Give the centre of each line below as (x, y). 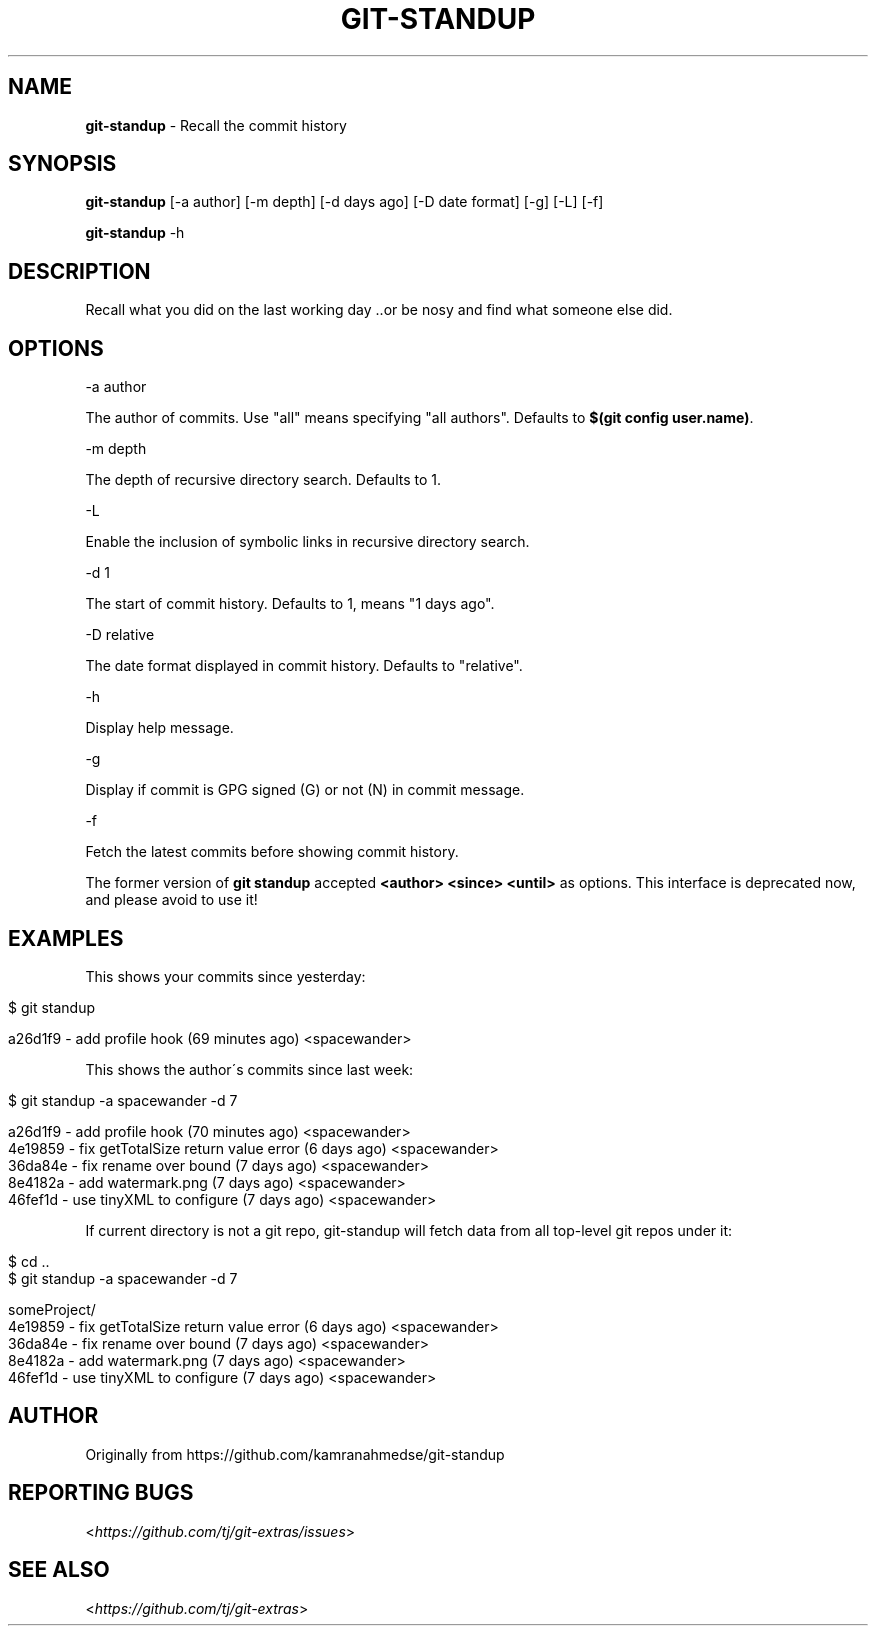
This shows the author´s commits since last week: (249, 1069)
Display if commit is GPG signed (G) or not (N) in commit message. (305, 790)
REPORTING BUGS (101, 1493)
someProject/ (52, 1309)
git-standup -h (135, 233)
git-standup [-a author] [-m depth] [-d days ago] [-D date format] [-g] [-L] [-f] (344, 202)
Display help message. (159, 728)
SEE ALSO (59, 1570)
